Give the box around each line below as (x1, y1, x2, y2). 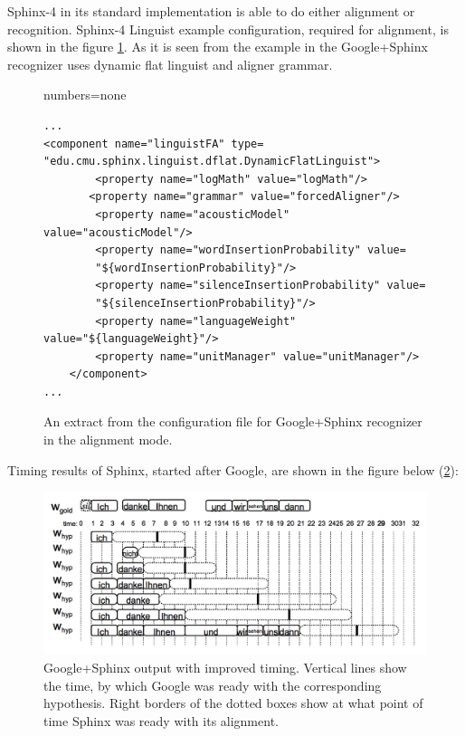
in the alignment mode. (43, 430, 173, 449)
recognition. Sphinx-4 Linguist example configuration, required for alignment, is (7, 19, 449, 38)
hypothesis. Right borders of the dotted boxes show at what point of (43, 693, 423, 712)
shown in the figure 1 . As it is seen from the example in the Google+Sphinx (7, 37, 428, 56)
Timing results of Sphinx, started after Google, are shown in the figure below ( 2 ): (7, 460, 459, 479)
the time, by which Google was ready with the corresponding (43, 675, 382, 694)
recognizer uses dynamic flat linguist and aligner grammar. (7, 54, 333, 73)
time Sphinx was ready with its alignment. (43, 711, 279, 730)
